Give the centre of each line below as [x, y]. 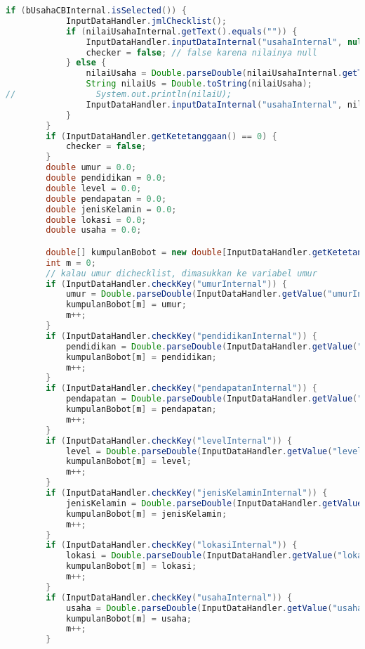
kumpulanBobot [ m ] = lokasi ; [131, 566]
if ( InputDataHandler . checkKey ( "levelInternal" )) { [169, 441]
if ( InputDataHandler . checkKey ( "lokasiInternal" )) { [172, 545]
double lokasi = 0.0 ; [96, 220]
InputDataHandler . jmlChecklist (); [146, 21]
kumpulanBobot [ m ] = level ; [128, 462]
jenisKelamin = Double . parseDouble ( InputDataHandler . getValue [214, 503]
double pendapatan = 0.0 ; [106, 199]
